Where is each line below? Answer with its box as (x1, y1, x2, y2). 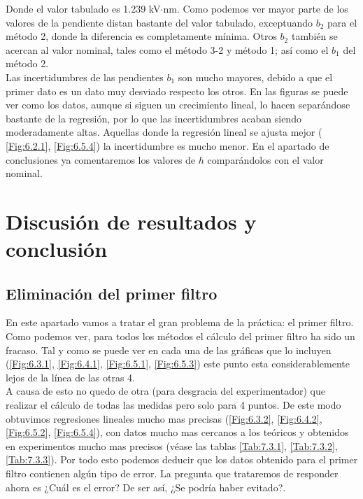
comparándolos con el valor (207, 152, 324, 167)
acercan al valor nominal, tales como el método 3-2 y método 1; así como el (6, 42, 329, 57)
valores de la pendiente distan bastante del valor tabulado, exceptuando (6, 15, 313, 29)
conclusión (6, 234, 108, 263)
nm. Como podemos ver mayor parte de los (163, 1, 348, 15)
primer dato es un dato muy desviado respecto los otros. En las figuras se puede (6, 83, 348, 98)
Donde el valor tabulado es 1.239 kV (6, 1, 161, 15)
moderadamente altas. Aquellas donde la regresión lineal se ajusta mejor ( (6, 125, 322, 139)
